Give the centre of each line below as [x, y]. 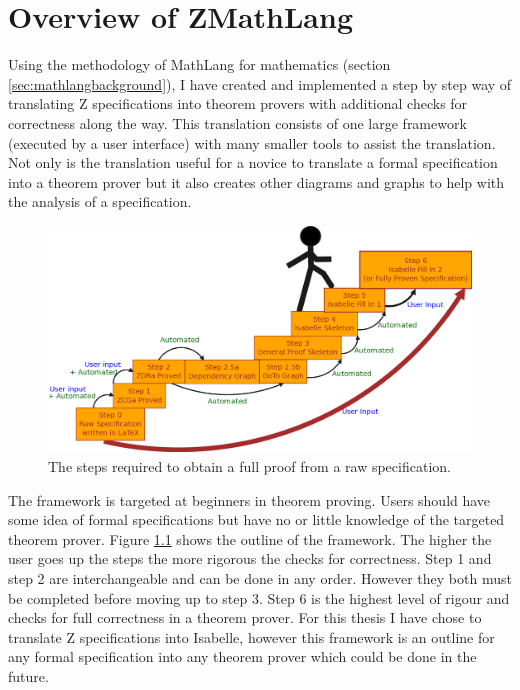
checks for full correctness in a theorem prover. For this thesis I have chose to [245, 617]
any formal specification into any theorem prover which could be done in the [242, 656]
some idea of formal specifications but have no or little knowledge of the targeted [256, 519]
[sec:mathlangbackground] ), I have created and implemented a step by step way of [260, 83]
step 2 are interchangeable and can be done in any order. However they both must [260, 577]
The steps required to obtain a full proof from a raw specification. [249, 465]
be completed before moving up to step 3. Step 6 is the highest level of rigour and [259, 597]
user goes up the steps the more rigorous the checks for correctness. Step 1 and [250, 558]
